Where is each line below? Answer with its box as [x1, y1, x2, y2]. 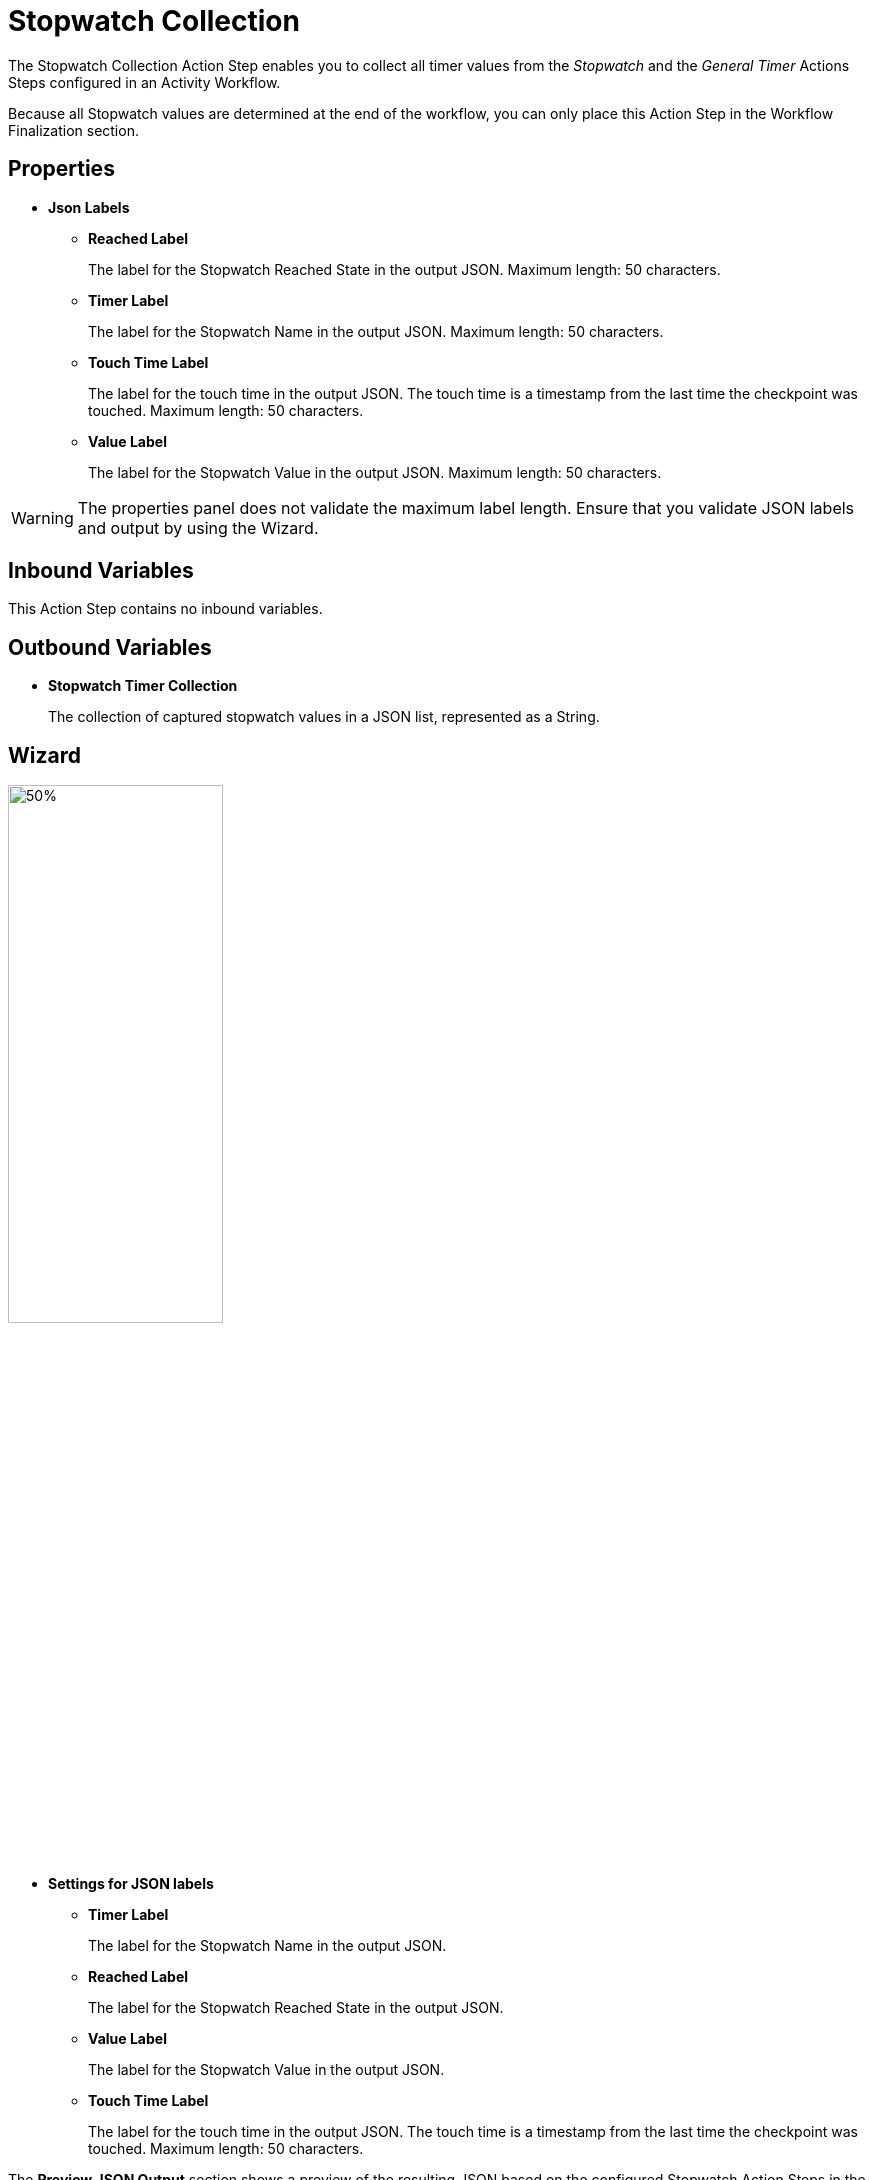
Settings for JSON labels [48, 1875, 214, 1893]
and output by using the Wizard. [77, 517, 319, 538]
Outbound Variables [8, 634, 212, 660]
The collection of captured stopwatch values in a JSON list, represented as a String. [48, 708, 600, 726]
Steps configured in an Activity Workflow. [8, 73, 281, 91]
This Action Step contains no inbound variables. [8, 600, 323, 618]
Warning [11, 507, 74, 528]
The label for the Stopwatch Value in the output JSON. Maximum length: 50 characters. [88, 463, 662, 481]
